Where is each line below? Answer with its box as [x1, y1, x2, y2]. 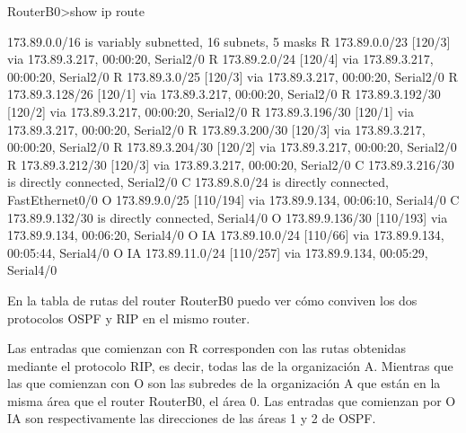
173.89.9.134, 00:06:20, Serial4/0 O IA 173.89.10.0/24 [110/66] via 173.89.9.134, [7, 225, 444, 244]
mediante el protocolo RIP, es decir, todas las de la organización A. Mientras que [7, 356, 453, 375]
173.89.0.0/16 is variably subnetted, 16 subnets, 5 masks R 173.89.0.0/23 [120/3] [7, 31, 451, 50]
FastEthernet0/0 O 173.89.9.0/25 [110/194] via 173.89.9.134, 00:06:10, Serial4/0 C [7, 190, 460, 208]
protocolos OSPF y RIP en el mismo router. [7, 308, 251, 327]
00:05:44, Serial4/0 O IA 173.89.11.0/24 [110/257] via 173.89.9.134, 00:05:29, [7, 243, 428, 261]
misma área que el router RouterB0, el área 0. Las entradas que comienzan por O [7, 391, 456, 410]
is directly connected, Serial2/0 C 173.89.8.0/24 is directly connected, [7, 172, 389, 191]
